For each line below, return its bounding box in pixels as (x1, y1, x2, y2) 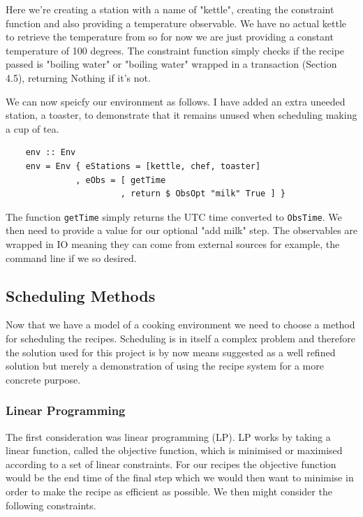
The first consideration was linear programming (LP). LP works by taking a (6, 429, 331, 444)
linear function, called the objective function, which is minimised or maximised (6, 443, 343, 458)
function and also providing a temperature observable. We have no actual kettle (6, 15, 346, 30)
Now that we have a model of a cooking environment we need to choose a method (6, 317, 355, 332)
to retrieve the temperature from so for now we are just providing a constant (6, 29, 334, 44)
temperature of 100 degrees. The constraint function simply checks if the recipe (6, 43, 345, 57)
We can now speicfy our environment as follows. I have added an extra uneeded (6, 94, 346, 108)
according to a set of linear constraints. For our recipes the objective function (6, 456, 336, 471)
